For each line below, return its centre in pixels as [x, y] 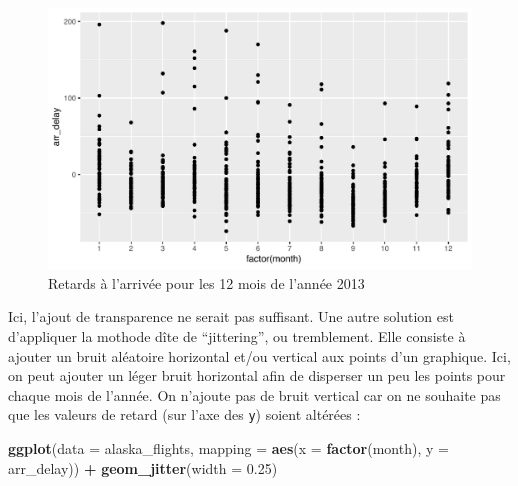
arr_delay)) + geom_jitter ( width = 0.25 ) [143, 467]
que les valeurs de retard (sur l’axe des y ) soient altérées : [184, 414]
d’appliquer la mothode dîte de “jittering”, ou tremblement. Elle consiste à [237, 336]
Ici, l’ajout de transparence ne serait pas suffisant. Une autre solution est [231, 316]
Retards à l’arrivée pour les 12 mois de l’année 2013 [206, 282]
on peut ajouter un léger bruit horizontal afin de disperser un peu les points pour [257, 375]
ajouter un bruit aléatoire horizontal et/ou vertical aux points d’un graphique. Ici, [259, 355]
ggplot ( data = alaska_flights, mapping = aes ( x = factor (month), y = [228, 448]
